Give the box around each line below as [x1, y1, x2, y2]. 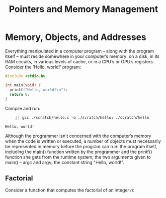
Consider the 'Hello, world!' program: [5, 64, 81, 70]
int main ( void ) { [5, 82, 41, 88]
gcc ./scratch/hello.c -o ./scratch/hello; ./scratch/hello [22, 115, 150, 120]
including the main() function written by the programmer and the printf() [5, 149, 153, 155]
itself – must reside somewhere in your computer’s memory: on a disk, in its [5, 53, 160, 59]
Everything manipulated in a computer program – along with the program [5, 48, 154, 54]
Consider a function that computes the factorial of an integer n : [5, 187, 135, 193]
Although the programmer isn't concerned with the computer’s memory [5, 133, 152, 139]
